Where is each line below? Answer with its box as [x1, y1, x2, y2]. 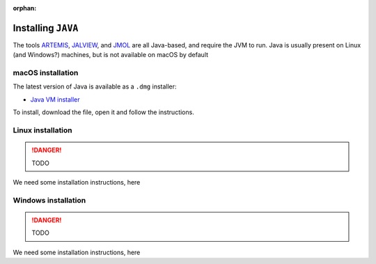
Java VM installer [30, 95, 80, 104]
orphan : [13, 4, 37, 12]
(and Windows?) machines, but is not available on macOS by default [13, 51, 209, 59]
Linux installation [13, 125, 72, 135]
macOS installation [13, 68, 79, 78]
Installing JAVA [13, 22, 79, 34]
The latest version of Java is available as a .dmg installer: [13, 82, 177, 91]
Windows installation [13, 195, 86, 205]
